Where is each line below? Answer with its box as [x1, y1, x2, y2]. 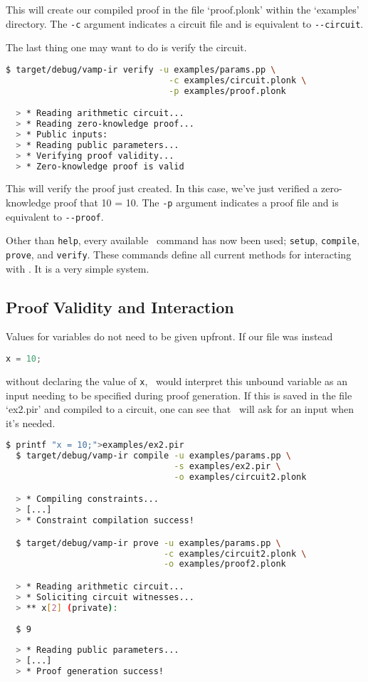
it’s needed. [6, 415, 56, 430]
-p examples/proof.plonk [169, 85, 286, 96]
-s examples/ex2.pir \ [174, 461, 281, 472]
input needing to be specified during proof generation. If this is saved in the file [6, 387, 352, 402]
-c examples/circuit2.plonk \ [163, 548, 307, 559]
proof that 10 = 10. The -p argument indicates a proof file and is [53, 194, 339, 209]
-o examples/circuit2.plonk [174, 471, 307, 482]
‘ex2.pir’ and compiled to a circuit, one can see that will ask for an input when [6, 402, 354, 416]
